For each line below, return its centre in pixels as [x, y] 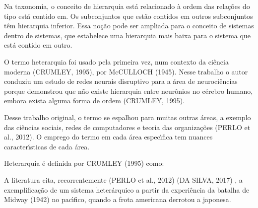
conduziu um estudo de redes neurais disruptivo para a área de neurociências [121, 81]
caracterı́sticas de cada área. [47, 146]
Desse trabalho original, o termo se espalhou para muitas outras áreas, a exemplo [128, 117]
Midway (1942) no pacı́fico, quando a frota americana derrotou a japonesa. [118, 199]
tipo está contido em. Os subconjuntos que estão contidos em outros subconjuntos [129, 16]
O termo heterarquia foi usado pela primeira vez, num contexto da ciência [116, 61]
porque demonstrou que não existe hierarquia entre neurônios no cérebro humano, [129, 91]
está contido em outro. [38, 45]
